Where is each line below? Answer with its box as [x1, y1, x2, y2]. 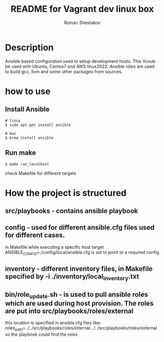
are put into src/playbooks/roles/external [5, 307, 134, 315]
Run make [5, 148, 36, 157]
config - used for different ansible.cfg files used [5, 223, 155, 232]
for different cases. [5, 231, 65, 240]
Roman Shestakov [64, 20, 101, 25]
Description [5, 42, 54, 53]
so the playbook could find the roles [5, 332, 78, 338]
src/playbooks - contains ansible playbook [5, 207, 139, 215]
